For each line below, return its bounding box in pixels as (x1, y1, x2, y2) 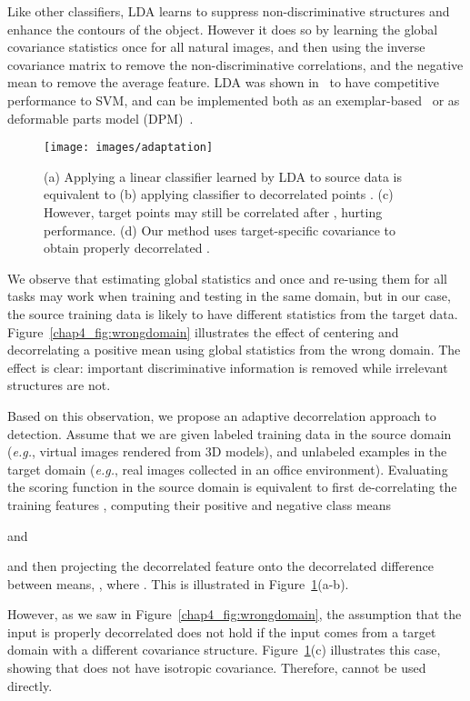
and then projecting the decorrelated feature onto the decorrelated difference (7, 556, 434, 576)
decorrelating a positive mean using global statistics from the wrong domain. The (7, 340, 461, 359)
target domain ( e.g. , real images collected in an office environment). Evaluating (7, 459, 448, 478)
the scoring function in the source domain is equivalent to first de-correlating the (7, 477, 457, 496)
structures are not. (7, 376, 111, 395)
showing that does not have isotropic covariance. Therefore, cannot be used (7, 658, 426, 677)
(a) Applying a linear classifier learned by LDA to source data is (44, 166, 403, 185)
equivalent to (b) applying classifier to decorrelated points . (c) (44, 185, 394, 204)
